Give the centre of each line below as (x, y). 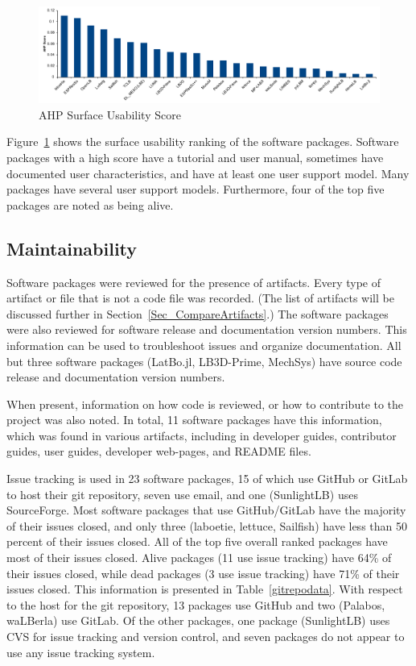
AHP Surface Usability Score (110, 114)
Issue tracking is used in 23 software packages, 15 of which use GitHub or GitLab (207, 479)
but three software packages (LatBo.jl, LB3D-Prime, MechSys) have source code (204, 361)
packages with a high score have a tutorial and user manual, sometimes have (195, 157)
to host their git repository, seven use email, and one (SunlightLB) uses (182, 494)
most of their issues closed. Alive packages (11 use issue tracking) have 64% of (199, 558)
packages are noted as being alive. (90, 204)
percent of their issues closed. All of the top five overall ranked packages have (197, 541)
